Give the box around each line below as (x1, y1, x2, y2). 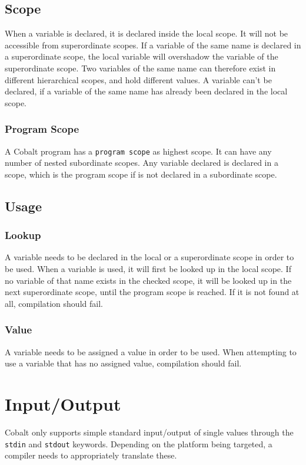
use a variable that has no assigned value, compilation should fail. (5, 357, 242, 369)
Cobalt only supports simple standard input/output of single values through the (5, 425, 294, 438)
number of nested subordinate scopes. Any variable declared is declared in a (5, 156, 278, 169)
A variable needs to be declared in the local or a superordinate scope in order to (5, 251, 294, 263)
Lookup (5, 228, 41, 243)
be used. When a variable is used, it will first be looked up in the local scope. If (5, 263, 291, 275)
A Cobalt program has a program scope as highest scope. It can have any (5, 145, 272, 157)
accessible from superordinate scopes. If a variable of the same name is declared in (5, 38, 301, 51)
